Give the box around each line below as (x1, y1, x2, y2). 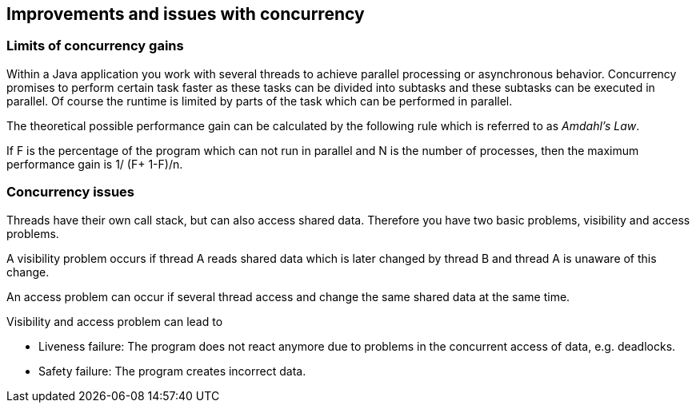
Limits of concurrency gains (6, 38, 184, 54)
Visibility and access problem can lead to (6, 314, 223, 328)
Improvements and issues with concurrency (6, 4, 365, 24)
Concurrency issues (6, 184, 135, 201)
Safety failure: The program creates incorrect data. (38, 363, 306, 378)
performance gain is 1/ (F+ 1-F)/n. (6, 157, 183, 171)
